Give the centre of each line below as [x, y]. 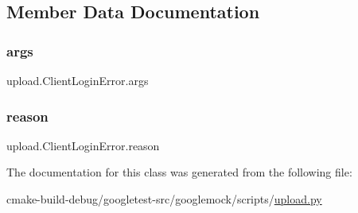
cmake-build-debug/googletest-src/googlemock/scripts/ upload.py [164, 199]
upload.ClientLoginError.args [78, 80]
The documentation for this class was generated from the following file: [179, 172]
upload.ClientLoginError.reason [83, 145]
